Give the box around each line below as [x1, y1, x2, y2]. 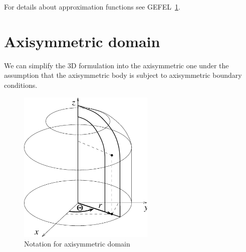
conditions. [4, 79, 38, 90]
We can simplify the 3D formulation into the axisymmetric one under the [4, 60, 229, 70]
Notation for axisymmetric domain [24, 238, 130, 249]
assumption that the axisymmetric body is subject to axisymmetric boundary [4, 70, 242, 80]
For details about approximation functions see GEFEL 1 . [4, 2, 180, 12]
